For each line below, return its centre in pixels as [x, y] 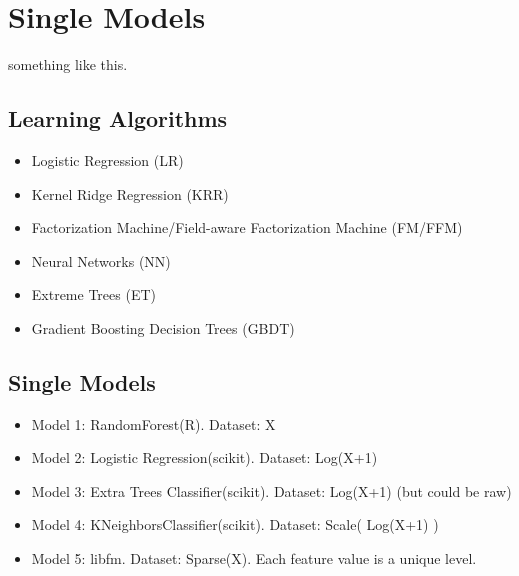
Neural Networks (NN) [101, 260]
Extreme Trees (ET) [93, 294]
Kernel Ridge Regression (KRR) [130, 193]
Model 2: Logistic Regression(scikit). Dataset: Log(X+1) [204, 457]
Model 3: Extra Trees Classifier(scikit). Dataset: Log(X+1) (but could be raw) [271, 490]
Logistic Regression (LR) [107, 159]
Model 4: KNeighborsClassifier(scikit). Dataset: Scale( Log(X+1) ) [235, 524]
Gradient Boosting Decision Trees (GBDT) [163, 327]
